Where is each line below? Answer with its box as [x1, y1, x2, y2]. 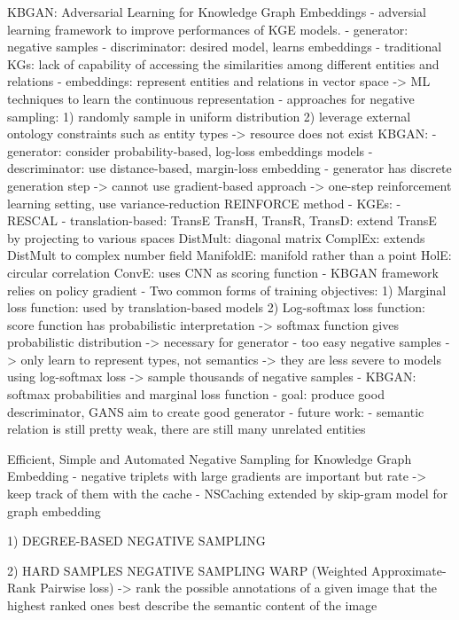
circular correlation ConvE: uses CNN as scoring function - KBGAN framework [7, 263, 439, 281]
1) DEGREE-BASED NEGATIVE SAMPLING [7, 531, 266, 550]
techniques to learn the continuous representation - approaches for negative [7, 89, 415, 107]
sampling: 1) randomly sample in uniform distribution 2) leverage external [7, 106, 411, 125]
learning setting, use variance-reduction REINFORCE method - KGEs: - [7, 193, 401, 212]
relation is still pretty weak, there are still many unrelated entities [7, 420, 366, 438]
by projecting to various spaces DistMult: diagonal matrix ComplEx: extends [7, 228, 425, 247]
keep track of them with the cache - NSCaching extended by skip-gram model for [7, 484, 448, 503]
